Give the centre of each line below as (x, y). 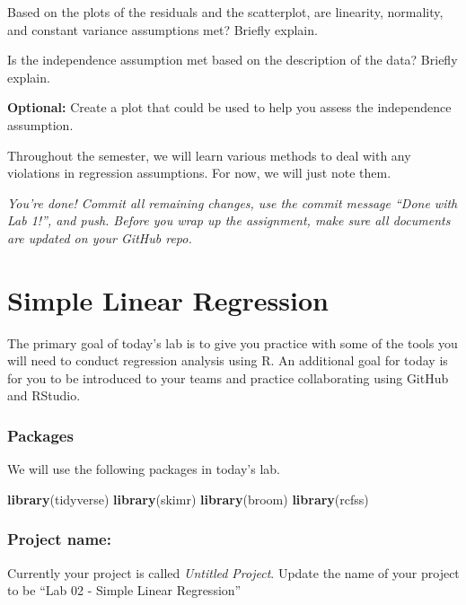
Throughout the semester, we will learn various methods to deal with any (209, 155)
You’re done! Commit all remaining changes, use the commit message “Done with (233, 202)
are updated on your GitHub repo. (100, 237)
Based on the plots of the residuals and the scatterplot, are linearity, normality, (225, 12)
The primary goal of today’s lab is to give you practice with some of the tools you (233, 342)
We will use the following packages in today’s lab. (144, 469)
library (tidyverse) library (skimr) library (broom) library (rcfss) (188, 499)
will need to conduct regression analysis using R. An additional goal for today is (228, 360)
